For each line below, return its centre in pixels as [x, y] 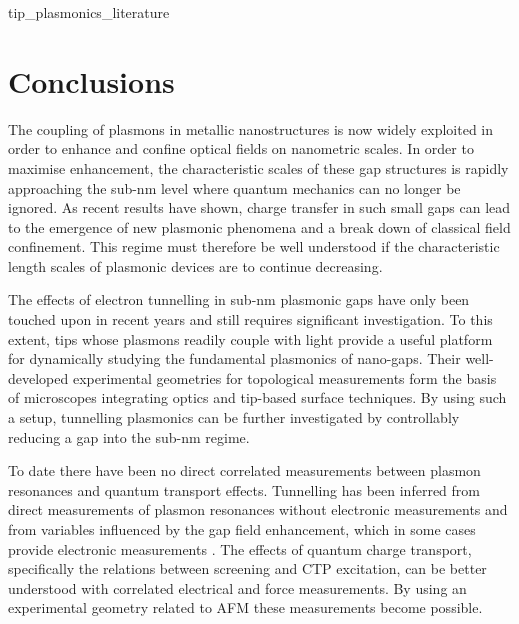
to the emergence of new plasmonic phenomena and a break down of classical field [259, 226]
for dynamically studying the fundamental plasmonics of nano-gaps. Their [234, 358]
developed [38, 377]
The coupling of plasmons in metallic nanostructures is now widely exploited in [251, 128]
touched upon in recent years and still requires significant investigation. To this [250, 319]
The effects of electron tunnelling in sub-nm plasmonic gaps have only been [239, 299]
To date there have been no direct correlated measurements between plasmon [244, 470]
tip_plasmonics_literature [89, 12]
